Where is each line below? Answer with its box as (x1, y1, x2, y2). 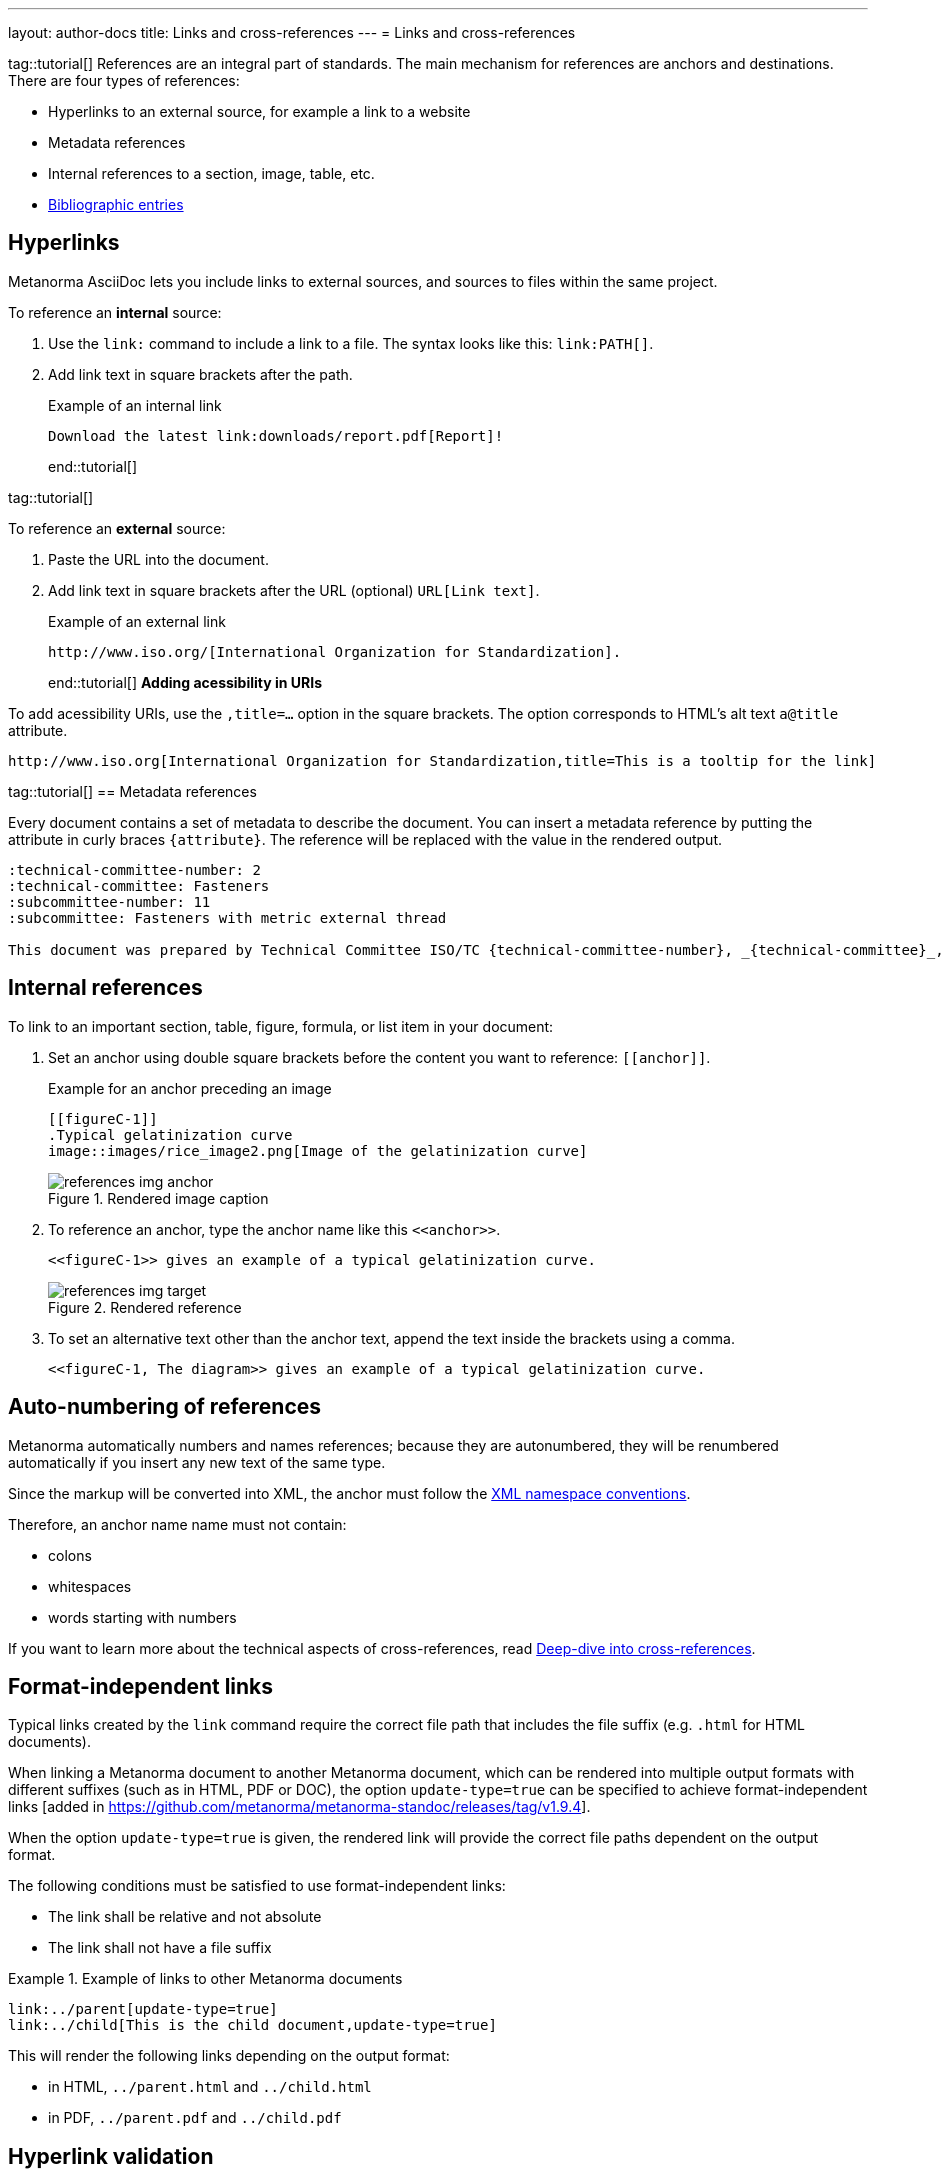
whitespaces (48, 1577, 132, 1595)
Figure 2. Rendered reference (48, 1298, 242, 1316)
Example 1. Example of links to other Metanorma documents (8, 1970, 403, 1988)
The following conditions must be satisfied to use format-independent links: (8, 1877, 506, 1895)
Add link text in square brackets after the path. (48, 365, 353, 383)
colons (48, 1546, 92, 1564)
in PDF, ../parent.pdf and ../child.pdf (48, 2109, 342, 2127)
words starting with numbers (48, 1608, 237, 1626)
